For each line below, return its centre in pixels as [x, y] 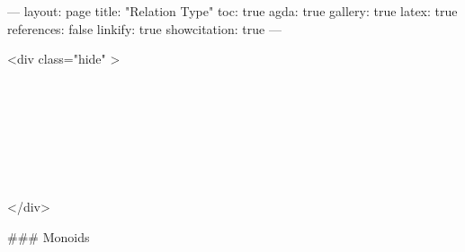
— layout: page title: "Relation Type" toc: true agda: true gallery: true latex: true [232, 11]
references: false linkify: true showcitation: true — [144, 28]
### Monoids [49, 236]
